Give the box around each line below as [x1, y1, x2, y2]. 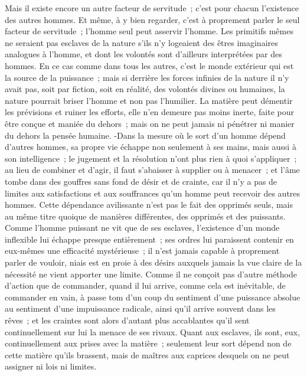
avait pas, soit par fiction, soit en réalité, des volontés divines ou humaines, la [5, 83, 285, 95]
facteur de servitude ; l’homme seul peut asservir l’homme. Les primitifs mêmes [5, 25, 293, 37]
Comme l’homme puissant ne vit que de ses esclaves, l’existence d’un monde [5, 221, 280, 234]
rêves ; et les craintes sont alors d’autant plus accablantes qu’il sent [5, 314, 250, 326]
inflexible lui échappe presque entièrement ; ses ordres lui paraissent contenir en [5, 233, 294, 245]
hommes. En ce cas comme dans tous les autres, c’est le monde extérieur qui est [5, 59, 294, 71]
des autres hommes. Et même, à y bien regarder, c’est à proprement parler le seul [5, 13, 300, 25]
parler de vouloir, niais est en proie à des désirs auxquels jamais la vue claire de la [5, 256, 302, 269]
